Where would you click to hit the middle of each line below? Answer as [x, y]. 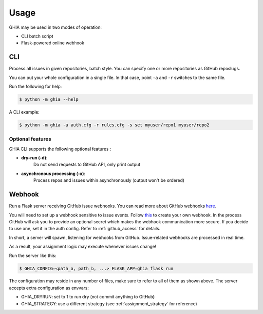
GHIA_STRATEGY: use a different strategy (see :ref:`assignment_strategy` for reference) [109, 304]
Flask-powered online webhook [53, 43]
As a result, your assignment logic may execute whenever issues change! [83, 247]
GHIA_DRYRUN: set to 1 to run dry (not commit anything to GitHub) [88, 297]
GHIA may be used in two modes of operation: [56, 27]
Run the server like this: [33, 255]
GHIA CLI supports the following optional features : [60, 149]
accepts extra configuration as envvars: [49, 288]
